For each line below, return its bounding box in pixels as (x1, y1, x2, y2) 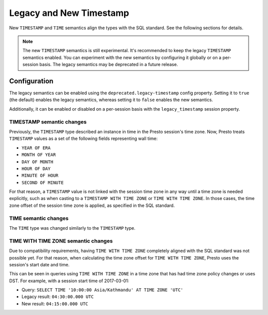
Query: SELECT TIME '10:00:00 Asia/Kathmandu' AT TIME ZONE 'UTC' (21, 287, 184, 293)
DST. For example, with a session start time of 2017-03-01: (9, 278, 130, 284)
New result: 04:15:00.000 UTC (21, 301, 88, 307)
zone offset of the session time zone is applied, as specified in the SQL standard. (9, 202, 175, 208)
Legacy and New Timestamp (9, 7, 129, 18)
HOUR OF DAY (21, 166, 51, 171)
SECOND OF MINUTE (21, 180, 64, 186)
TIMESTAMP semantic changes (9, 118, 87, 125)
